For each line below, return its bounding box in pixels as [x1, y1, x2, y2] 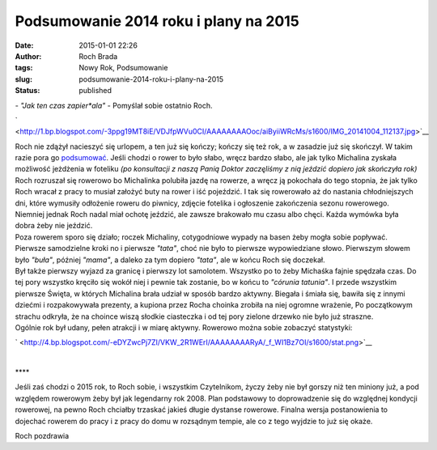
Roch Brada [78, 51, 118, 61]
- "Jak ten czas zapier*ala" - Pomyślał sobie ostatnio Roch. [15, 100, 214, 110]
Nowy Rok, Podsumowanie [78, 63, 168, 73]
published [78, 86, 112, 96]
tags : [15, 63, 33, 73]
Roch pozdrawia [15, 431, 70, 441]
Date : [15, 40, 34, 50]
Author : [15, 51, 42, 61]
